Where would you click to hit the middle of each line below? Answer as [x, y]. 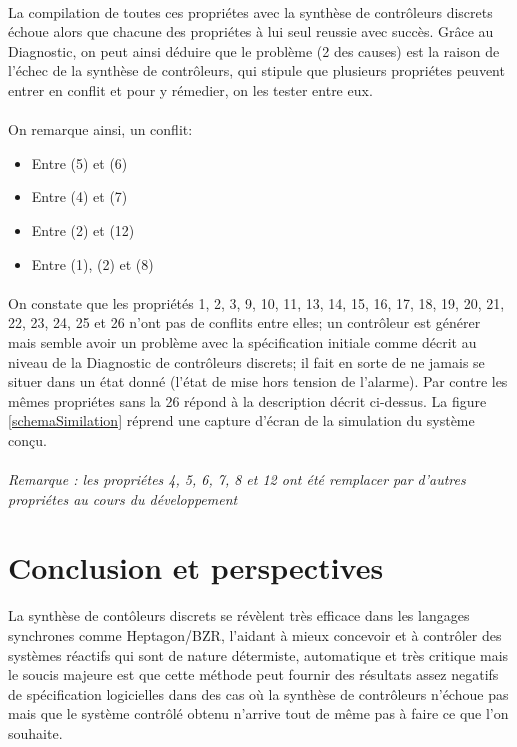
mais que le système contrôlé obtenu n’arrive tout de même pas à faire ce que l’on [258, 713]
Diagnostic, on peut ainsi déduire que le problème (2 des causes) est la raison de [254, 50]
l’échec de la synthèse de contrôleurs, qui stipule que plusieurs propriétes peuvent [256, 70]
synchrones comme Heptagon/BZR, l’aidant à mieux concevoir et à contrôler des [255, 634]
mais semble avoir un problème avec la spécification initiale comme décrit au [242, 341]
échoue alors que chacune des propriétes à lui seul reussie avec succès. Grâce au [251, 31]
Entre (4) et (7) [79, 196]
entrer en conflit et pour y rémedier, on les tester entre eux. [190, 89]
